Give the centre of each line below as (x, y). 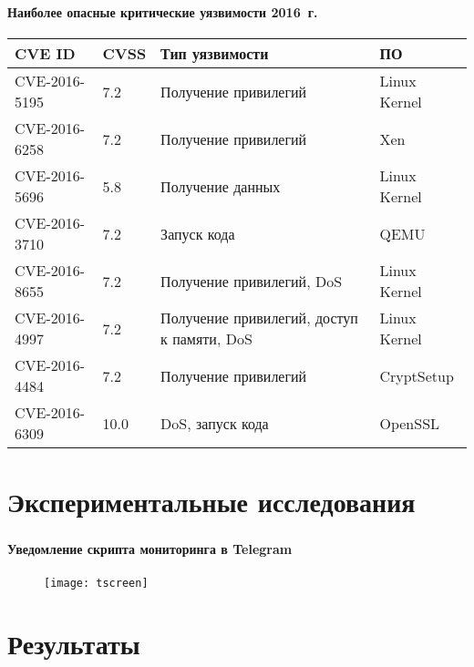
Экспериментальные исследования (211, 502)
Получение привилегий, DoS (252, 281)
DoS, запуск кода (215, 423)
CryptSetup (417, 375)
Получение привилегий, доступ (259, 318)
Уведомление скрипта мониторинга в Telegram (150, 549)
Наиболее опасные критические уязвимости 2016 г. (163, 11)
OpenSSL (410, 423)
